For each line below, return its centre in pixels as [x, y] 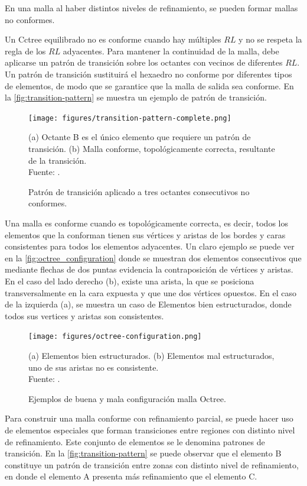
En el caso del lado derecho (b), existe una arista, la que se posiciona [130, 281]
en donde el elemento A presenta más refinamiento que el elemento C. [131, 476]
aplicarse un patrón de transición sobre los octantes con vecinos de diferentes [144, 62]
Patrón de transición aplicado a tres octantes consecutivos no [139, 191]
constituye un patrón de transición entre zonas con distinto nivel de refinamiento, [152, 464]
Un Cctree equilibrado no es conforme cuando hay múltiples [113, 39]
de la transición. [58, 160]
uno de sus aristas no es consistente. [94, 367]
